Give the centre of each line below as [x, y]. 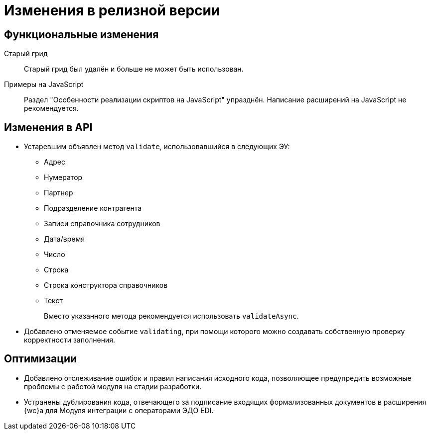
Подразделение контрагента [93, 208]
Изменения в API [48, 127]
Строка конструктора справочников [106, 285]
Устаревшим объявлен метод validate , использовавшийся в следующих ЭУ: [157, 147]
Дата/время [64, 239]
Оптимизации [41, 359]
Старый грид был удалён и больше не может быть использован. [134, 69]
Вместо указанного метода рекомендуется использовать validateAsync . [171, 316]
